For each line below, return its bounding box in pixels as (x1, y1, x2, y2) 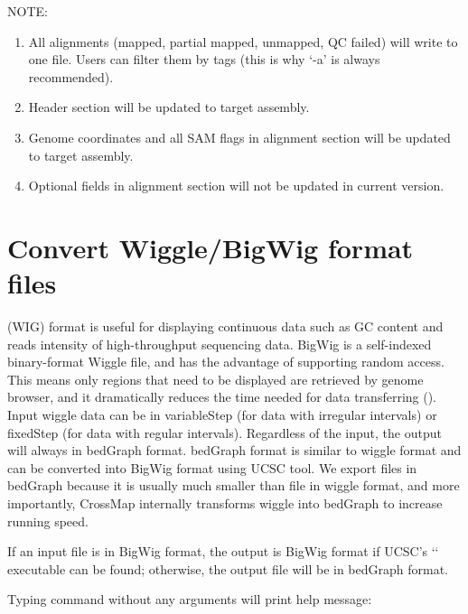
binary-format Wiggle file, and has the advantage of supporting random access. (7, 352, 445, 371)
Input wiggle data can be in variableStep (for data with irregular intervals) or (7, 405, 437, 424)
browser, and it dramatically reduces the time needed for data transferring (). (7, 387, 437, 406)
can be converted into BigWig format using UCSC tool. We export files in (7, 458, 417, 477)
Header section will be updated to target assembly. (28, 98, 310, 116)
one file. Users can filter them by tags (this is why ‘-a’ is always (28, 50, 380, 69)
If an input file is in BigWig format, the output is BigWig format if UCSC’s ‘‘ (7, 542, 439, 561)
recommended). (28, 67, 114, 86)
